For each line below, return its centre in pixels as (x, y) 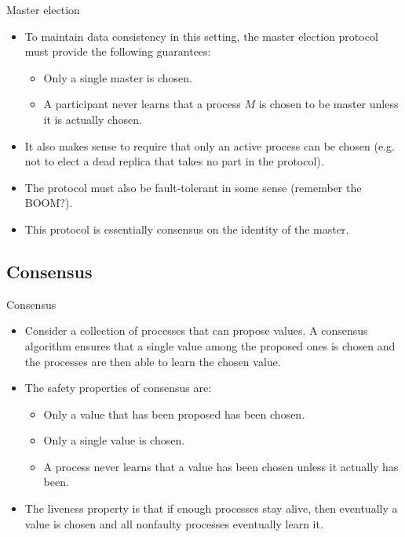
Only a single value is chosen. (114, 440)
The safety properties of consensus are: (118, 388)
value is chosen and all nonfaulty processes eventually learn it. (174, 523)
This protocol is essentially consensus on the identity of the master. (187, 229)
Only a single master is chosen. (118, 77)
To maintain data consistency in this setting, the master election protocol (201, 36)
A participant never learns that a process (142, 104)
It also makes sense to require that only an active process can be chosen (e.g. (210, 145)
